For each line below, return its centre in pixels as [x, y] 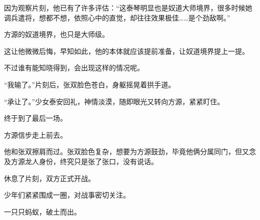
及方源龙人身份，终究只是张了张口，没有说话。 [81, 161]
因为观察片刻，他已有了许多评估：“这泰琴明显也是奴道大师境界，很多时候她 [128, 7]
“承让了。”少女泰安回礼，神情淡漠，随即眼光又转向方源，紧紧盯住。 [114, 101]
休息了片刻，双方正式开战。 [49, 178]
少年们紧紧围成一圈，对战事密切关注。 [67, 195]
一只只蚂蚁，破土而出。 [42, 211]
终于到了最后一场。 [35, 118]
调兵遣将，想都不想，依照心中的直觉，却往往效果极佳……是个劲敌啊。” [117, 17]
